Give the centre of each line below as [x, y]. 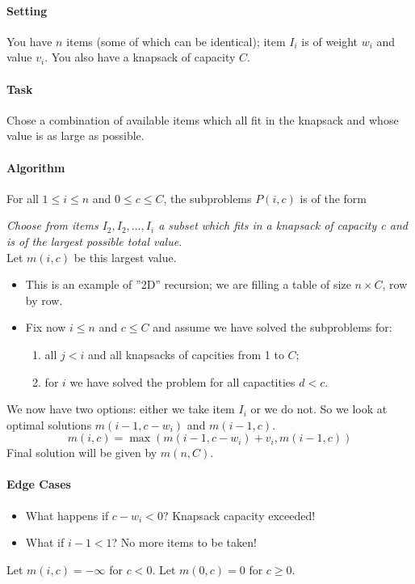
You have [29, 41]
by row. [44, 300]
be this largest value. [125, 257]
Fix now [46, 327]
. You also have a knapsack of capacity [140, 57]
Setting [27, 10]
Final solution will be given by [82, 453]
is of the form [333, 198]
